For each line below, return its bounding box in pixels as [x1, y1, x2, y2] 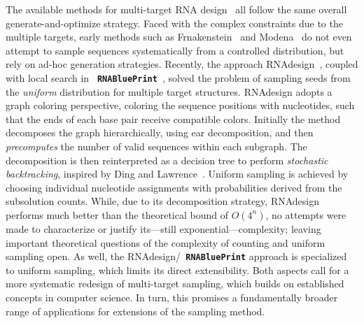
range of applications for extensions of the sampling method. [6, 303, 265, 318]
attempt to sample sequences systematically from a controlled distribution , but [6, 43, 344, 57]
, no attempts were [265, 207, 346, 222]
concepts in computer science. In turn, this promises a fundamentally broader [6, 290, 338, 304]
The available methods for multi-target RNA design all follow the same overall [6, 2, 347, 16]
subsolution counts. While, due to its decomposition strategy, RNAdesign [6, 194, 320, 208]
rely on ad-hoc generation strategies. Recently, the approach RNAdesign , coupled [6, 57, 358, 71]
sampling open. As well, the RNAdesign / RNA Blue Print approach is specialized [6, 249, 347, 264]
